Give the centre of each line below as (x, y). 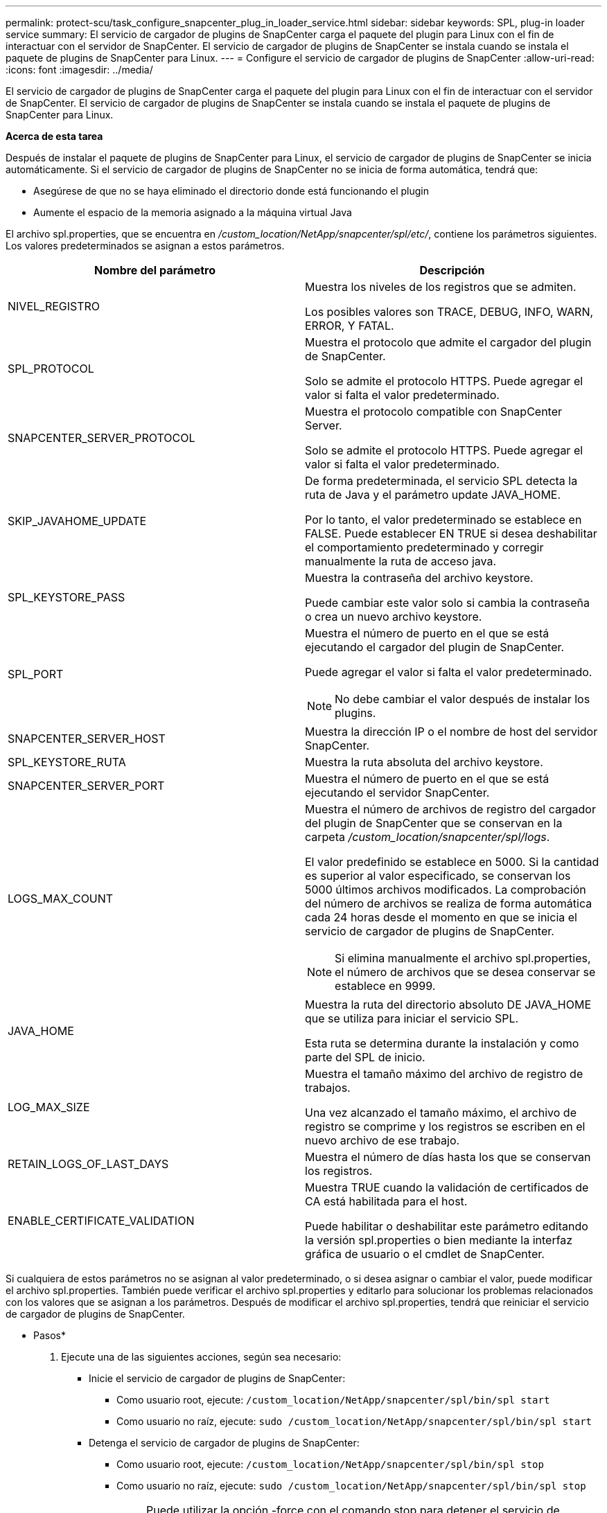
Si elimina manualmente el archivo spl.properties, (463, 958)
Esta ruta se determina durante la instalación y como (442, 1043)
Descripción (452, 270)
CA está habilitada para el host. (386, 1201)
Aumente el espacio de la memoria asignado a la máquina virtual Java (193, 212)
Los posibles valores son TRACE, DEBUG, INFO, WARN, (449, 312)
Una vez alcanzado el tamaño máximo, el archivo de (441, 1113)
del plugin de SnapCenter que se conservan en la (434, 823)
